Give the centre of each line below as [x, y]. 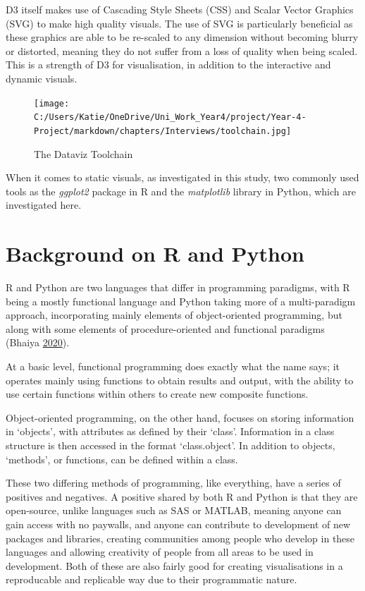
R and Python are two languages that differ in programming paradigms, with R [178, 287]
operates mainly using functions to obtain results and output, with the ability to [180, 380]
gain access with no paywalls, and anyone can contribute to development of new [178, 524]
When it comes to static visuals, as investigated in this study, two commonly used [182, 177]
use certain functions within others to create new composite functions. [157, 394]
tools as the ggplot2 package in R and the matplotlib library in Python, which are [181, 191]
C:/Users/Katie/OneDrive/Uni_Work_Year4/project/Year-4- [170, 117]
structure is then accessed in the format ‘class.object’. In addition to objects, [171, 445]
